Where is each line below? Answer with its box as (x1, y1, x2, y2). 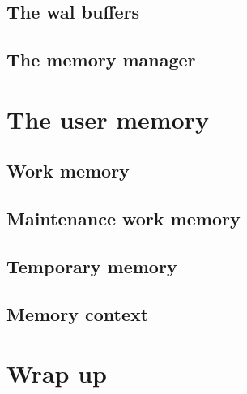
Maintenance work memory (6, 206, 241, 231)
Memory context (6, 301, 149, 326)
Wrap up (6, 357, 107, 390)
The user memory (6, 102, 209, 135)
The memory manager (6, 47, 196, 72)
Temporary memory (6, 253, 177, 278)
